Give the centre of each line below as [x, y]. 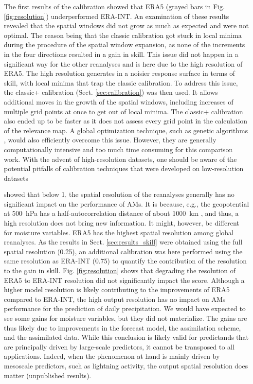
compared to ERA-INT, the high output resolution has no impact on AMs [115, 299]
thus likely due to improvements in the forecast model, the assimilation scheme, [122, 327]
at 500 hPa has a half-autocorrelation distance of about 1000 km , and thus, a [121, 213]
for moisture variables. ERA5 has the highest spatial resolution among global [119, 232]
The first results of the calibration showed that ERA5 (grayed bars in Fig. [114, 6]
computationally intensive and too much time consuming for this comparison [118, 149]
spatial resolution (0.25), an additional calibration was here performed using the [123, 251]
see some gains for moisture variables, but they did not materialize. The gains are [126, 318]
